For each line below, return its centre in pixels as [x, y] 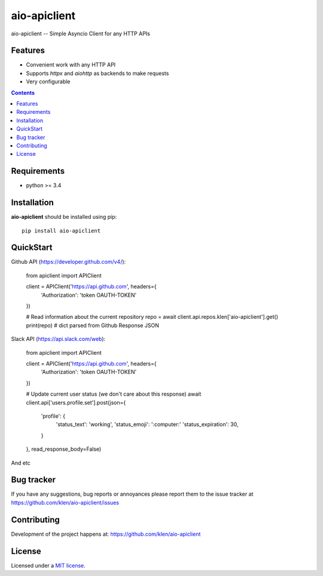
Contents [23, 92]
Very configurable [48, 82]
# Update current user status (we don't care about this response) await [114, 394]
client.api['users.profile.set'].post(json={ [76, 402]
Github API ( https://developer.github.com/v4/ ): [68, 262]
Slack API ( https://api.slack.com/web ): [58, 339]
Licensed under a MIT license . [48, 565]
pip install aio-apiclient [61, 230]
